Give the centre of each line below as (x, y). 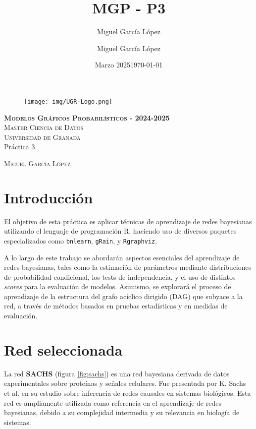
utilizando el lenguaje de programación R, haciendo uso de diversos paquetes (120, 231)
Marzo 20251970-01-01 (129, 65)
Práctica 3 (20, 147)
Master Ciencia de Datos (44, 127)
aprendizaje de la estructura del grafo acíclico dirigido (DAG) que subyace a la (123, 296)
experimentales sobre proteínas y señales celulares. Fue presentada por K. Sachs (125, 383)
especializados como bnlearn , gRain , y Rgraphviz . (81, 240)
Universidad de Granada (42, 137)
